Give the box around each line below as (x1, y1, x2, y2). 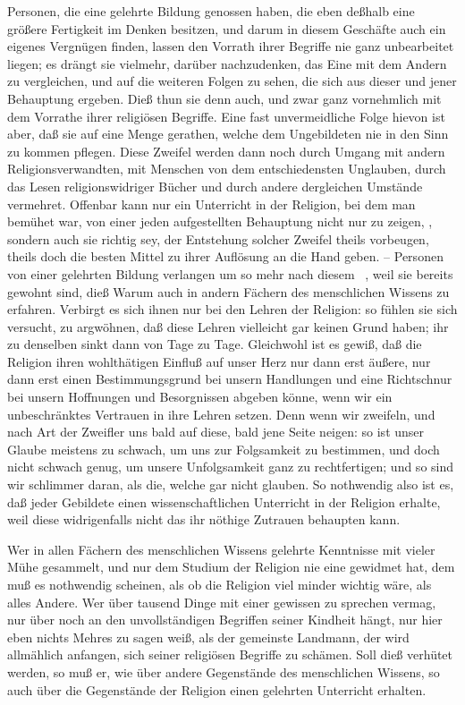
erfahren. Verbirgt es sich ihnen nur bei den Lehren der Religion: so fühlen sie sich (7, 300, 458, 319)
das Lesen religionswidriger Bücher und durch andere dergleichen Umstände (7, 176, 423, 195)
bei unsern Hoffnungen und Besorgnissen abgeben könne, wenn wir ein (7, 387, 393, 406)
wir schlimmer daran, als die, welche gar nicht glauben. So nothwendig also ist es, (7, 475, 454, 494)
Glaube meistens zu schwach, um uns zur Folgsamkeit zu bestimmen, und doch (7, 439, 440, 458)
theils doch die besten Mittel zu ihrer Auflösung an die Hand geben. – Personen (7, 247, 444, 266)
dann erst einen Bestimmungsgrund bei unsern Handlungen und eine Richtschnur (7, 369, 452, 388)
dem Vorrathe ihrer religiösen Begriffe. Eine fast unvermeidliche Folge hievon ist (7, 106, 445, 125)
